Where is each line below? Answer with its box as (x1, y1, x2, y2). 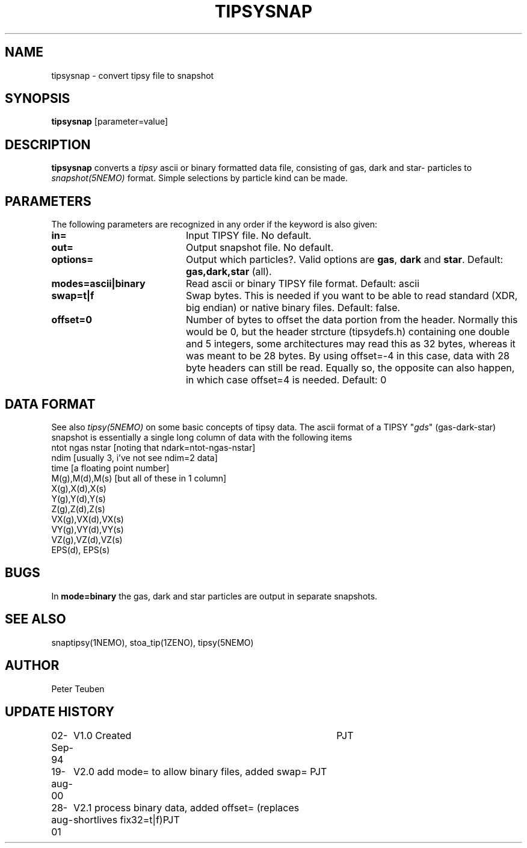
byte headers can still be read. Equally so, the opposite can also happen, (185, 362, 515, 374)
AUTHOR (5, 658, 60, 673)
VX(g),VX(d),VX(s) (51, 513, 124, 524)
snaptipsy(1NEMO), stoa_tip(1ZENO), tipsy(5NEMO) (51, 637, 254, 648)
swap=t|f (51, 289, 94, 302)
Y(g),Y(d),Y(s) (51, 493, 106, 504)
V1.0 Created (73, 729, 132, 742)
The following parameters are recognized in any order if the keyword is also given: (51, 219, 378, 230)
